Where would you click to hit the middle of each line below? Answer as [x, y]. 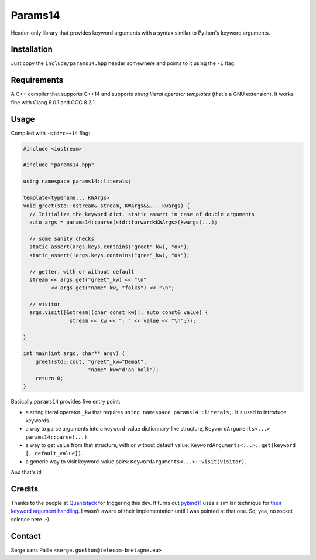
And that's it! [26, 472]
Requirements [37, 80]
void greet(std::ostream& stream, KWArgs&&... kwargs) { [107, 206]
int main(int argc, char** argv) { [74, 354]
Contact [26, 536]
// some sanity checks [62, 238]
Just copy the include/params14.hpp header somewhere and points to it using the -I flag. [123, 63]
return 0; [49, 378]
